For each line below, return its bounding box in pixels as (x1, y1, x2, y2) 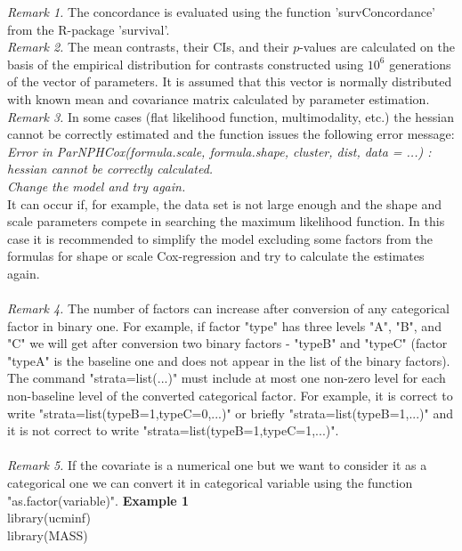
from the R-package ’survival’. (7, 20, 170, 38)
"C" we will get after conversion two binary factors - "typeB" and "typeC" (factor (7, 334, 448, 352)
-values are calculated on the (299, 37, 455, 56)
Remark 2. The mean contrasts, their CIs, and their (7, 37, 289, 56)
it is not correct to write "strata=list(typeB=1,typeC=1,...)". (7, 421, 339, 440)
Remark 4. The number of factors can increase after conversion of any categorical (7, 299, 450, 318)
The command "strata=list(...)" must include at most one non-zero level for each (7, 369, 446, 387)
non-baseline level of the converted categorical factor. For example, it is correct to (7, 386, 453, 405)
